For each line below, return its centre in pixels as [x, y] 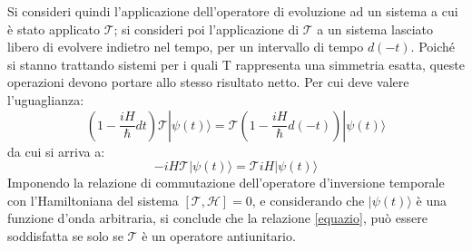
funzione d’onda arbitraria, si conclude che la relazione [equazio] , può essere [217, 218]
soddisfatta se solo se [65, 235]
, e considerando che [308, 200]
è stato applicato [54, 29]
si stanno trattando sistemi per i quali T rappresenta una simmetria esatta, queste [236, 64]
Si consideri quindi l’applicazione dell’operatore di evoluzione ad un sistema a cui [233, 11]
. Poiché [433, 47]
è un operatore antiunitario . [219, 235]
